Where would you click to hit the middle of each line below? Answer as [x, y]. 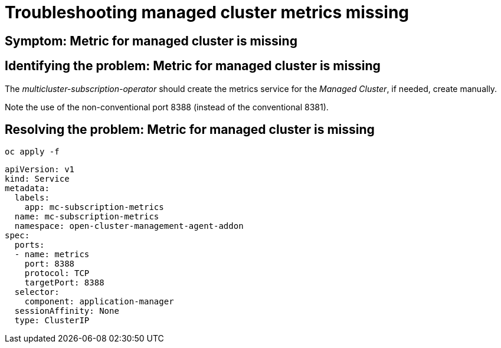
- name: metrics [52, 255]
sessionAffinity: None [67, 311]
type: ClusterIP [52, 321]
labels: [32, 198]
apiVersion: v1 [40, 170]
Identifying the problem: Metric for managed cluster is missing [193, 66]
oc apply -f [32, 152]
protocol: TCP [57, 273]
